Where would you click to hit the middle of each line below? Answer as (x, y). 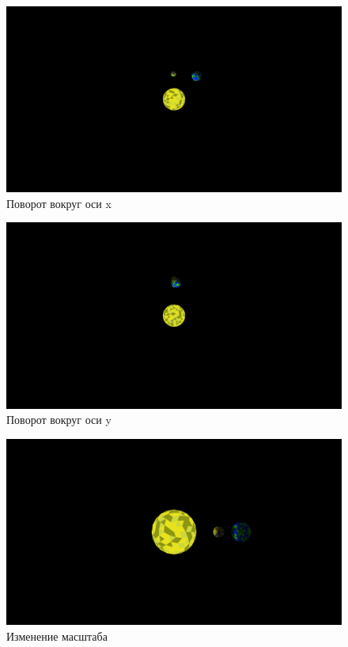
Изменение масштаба (57, 636)
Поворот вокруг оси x (59, 203)
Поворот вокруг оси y (59, 420)
